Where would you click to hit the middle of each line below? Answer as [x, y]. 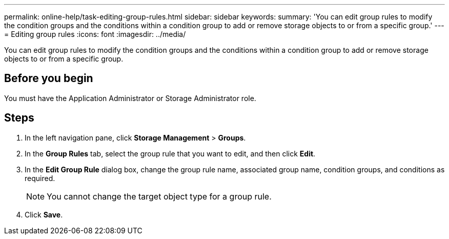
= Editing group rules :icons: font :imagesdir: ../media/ [95, 34]
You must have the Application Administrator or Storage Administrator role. [130, 98]
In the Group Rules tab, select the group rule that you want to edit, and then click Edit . [170, 153]
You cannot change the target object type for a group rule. [159, 196]
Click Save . [44, 214]
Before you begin [49, 78]
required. [40, 178]
